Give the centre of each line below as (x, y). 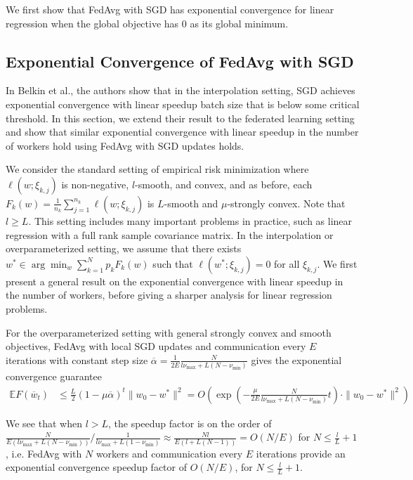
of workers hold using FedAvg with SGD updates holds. (125, 145)
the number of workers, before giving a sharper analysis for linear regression (169, 295)
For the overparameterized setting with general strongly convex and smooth (169, 332)
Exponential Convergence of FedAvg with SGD (180, 61)
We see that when (44, 423)
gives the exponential (296, 359)
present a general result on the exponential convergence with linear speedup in (175, 281)
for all (287, 263)
